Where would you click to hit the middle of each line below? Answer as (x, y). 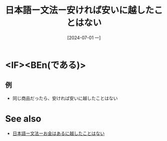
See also (23, 119)
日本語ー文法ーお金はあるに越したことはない (58, 133)
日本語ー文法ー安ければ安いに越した (80, 10)
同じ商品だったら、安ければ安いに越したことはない (65, 98)
